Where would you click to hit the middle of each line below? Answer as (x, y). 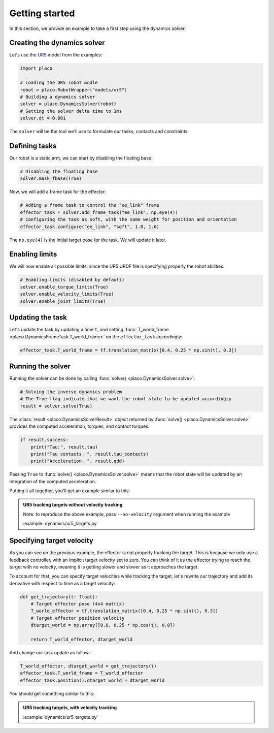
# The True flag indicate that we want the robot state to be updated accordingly (126, 399)
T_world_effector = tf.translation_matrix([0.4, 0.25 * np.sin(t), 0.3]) (124, 611)
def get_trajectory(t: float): (59, 597)
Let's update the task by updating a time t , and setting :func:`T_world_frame (89, 330)
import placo (36, 68)
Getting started (42, 13)
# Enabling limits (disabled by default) (72, 280)
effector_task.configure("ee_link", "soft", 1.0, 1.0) (90, 227)
